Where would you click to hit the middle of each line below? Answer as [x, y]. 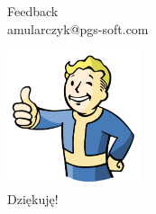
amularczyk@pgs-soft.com [78, 28]
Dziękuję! [33, 198]
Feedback [33, 11]
